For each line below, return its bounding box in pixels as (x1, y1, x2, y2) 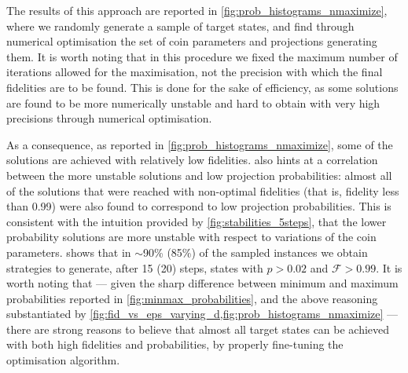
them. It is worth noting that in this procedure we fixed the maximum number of (6, 48, 398, 64)
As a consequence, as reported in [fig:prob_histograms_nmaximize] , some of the (6, 136, 393, 152)
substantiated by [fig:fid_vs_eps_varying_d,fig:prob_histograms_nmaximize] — (6, 305, 399, 322)
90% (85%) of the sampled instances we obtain (143, 243, 368, 260)
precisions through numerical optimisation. (6, 110, 212, 126)
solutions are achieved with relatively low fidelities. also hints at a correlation (6, 152, 378, 168)
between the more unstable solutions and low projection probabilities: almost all (6, 166, 392, 183)
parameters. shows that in (6, 243, 131, 260)
